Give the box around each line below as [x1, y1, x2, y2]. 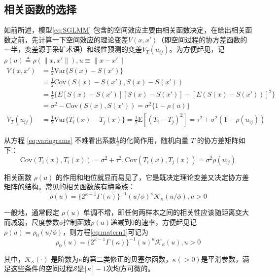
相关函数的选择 [4, 1, 76, 17]
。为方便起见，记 [169, 44, 225, 54]
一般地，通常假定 [4, 207, 59, 217]
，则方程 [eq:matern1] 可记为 [63, 226, 149, 237]
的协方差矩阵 [197, 135, 239, 145]
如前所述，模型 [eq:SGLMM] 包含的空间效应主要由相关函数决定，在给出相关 [4, 25, 245, 35]
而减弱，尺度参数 [4, 216, 59, 227]
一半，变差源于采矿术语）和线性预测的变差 [4, 44, 142, 54]
